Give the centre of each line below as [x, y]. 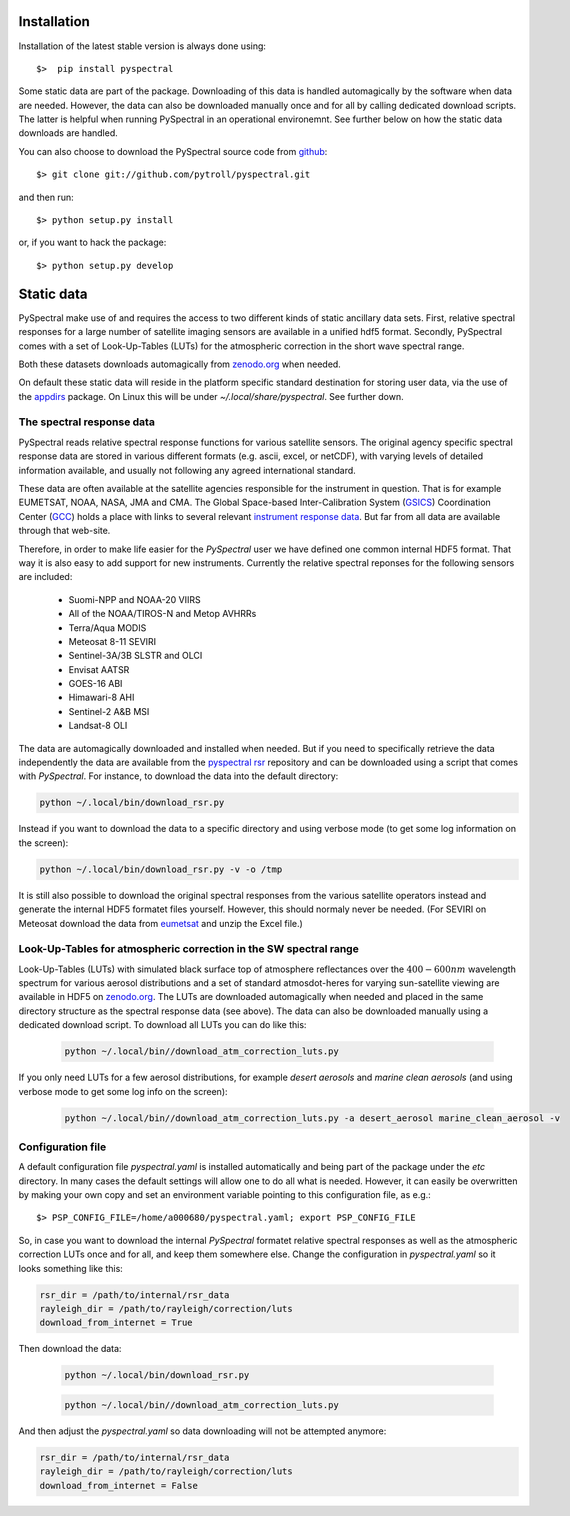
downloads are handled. [68, 133]
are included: [45, 577]
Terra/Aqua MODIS [107, 627]
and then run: [46, 197]
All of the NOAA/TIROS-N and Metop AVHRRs [162, 614]
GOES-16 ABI [95, 684]
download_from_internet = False [119, 1485]
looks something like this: [71, 1268]
